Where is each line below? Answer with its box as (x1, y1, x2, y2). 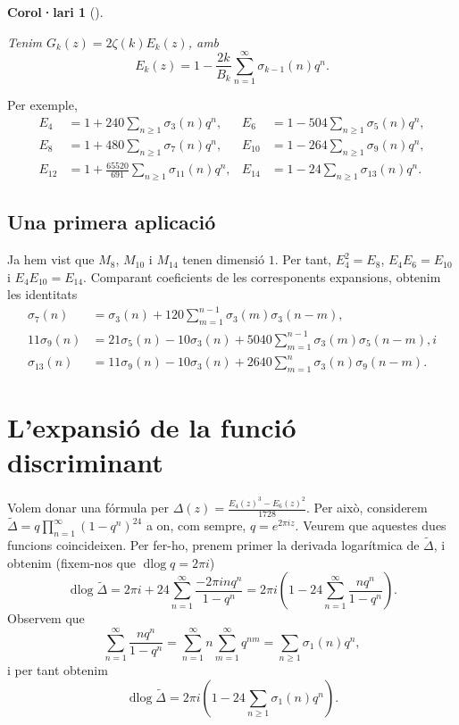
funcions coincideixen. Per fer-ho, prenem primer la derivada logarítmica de (7, 536, 420, 554)
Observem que (7, 609, 85, 628)
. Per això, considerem (306, 498, 428, 517)
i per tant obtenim (7, 661, 108, 679)
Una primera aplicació (7, 208, 216, 236)
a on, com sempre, (146, 516, 246, 535)
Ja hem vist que (7, 250, 95, 269)
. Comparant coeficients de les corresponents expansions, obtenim (83, 267, 441, 286)
